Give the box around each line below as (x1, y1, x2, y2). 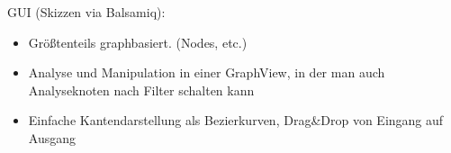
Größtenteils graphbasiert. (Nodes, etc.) (28, 32, 248, 51)
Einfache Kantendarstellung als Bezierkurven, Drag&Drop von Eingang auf (28, 111, 444, 130)
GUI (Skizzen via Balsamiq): (7, 3, 166, 21)
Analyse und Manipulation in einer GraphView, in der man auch (28, 63, 385, 82)
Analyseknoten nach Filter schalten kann (28, 80, 255, 99)
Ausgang (28, 128, 76, 147)
